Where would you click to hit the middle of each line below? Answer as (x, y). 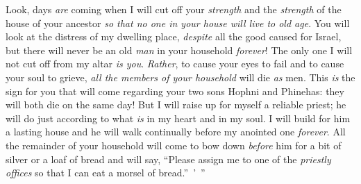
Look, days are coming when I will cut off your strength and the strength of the (174, 9)
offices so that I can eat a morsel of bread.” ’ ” (106, 173)
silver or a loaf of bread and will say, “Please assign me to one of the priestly (168, 159)
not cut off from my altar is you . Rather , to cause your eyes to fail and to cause (175, 64)
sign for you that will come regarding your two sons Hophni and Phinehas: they (175, 91)
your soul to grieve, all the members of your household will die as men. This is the (180, 77)
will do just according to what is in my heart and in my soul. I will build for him (178, 118)
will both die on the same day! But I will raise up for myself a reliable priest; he (176, 104)
